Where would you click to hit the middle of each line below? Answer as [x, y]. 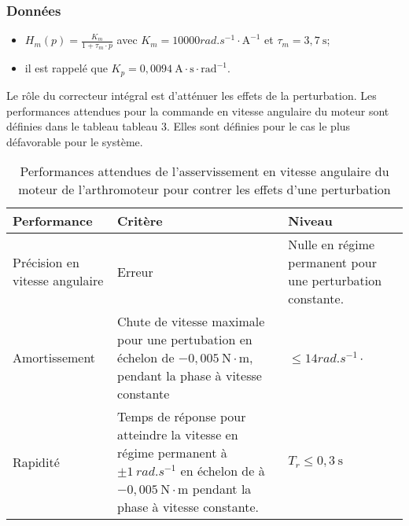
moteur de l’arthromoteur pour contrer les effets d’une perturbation [204, 189]
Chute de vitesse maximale [191, 322]
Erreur [135, 271]
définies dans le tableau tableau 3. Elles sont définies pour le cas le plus [179, 126]
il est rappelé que [66, 68]
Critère [140, 221]
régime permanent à [172, 453]
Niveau [310, 221]
